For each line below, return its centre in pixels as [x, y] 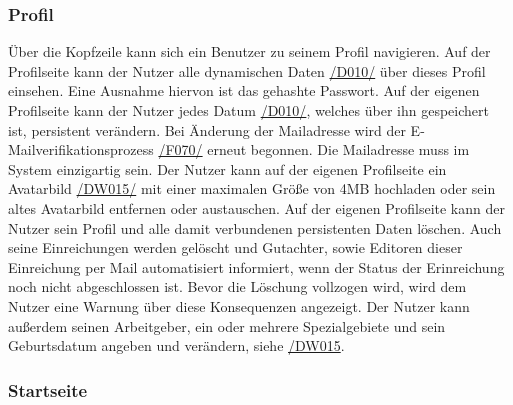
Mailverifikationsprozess [81, 149]
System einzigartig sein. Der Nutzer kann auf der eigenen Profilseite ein [227, 168]
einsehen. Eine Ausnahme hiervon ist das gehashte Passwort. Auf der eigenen [244, 90]
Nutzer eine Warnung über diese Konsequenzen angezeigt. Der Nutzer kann [239, 305]
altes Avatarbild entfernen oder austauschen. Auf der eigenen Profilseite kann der [256, 207]
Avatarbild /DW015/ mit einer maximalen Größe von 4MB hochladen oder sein [252, 188]
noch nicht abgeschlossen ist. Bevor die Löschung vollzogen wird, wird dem [237, 286]
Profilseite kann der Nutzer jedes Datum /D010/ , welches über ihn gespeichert [248, 110]
